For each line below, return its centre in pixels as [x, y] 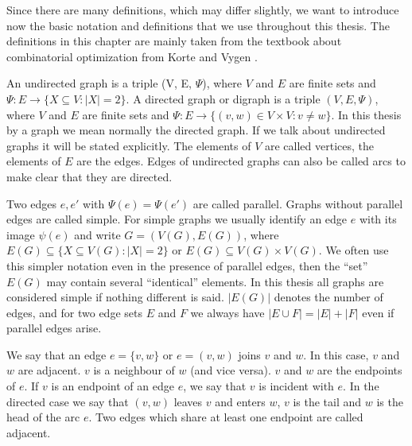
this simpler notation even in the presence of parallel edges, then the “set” [187, 265]
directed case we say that [68, 401]
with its [378, 219]
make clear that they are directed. [89, 176]
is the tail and [327, 401]
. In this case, [336, 354]
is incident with [296, 386]
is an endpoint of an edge [113, 386]
